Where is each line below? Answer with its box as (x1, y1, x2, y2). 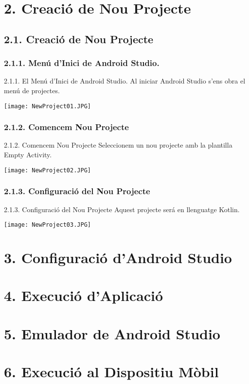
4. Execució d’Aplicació (4, 285, 163, 305)
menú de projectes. (4, 85, 60, 95)
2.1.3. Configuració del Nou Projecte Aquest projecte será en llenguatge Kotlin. (4, 204, 240, 214)
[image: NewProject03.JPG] (4, 221, 91, 229)
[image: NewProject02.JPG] (4, 167, 91, 174)
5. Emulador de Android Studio (4, 323, 220, 343)
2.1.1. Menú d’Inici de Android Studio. (4, 57, 160, 69)
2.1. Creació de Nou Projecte (4, 31, 154, 46)
